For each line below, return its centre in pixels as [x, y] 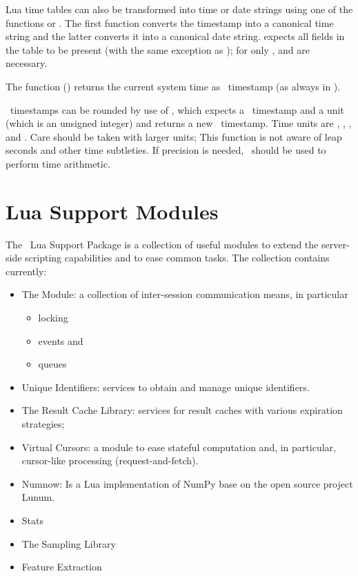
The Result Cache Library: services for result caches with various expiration [182, 410]
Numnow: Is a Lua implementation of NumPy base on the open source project [187, 483]
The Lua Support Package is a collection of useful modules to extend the [162, 244]
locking [53, 318]
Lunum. [38, 497]
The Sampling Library [69, 543]
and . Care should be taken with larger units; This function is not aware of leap [174, 136]
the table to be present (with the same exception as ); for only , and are [158, 49]
